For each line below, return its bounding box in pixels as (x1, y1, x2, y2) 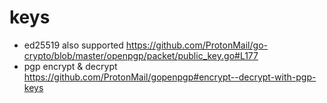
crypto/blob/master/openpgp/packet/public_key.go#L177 (23, 49, 259, 61)
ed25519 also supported (23, 39, 124, 51)
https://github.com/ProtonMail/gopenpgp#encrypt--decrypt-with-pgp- (23, 71, 317, 83)
